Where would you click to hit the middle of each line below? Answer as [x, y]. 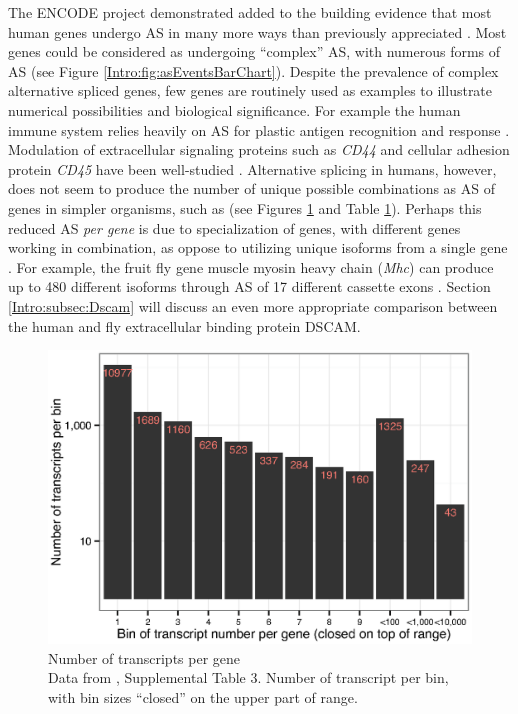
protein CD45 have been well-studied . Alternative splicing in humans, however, [252, 168]
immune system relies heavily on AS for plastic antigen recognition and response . [259, 129]
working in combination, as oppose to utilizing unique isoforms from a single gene [258, 247]
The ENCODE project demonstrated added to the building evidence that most [250, 12]
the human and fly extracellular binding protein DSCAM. [184, 325]
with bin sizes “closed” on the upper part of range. [203, 696]
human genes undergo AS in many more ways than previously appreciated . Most [257, 31]
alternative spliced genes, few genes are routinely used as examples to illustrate [250, 90]
